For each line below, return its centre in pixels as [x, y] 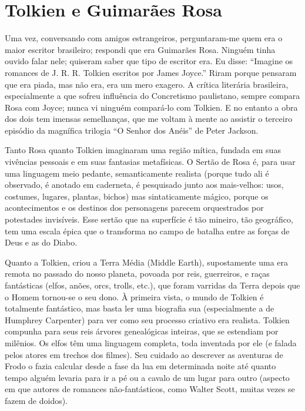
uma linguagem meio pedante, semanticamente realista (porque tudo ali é [137, 173]
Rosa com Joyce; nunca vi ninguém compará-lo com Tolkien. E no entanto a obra [151, 107]
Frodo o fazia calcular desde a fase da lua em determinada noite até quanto [140, 366]
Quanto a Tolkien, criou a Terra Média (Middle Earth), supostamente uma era [147, 262]
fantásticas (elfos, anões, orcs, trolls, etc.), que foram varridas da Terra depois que [152, 285]
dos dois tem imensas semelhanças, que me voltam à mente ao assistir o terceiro [149, 119]
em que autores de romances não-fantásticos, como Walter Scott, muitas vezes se [150, 389]
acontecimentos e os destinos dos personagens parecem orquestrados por [134, 208]
